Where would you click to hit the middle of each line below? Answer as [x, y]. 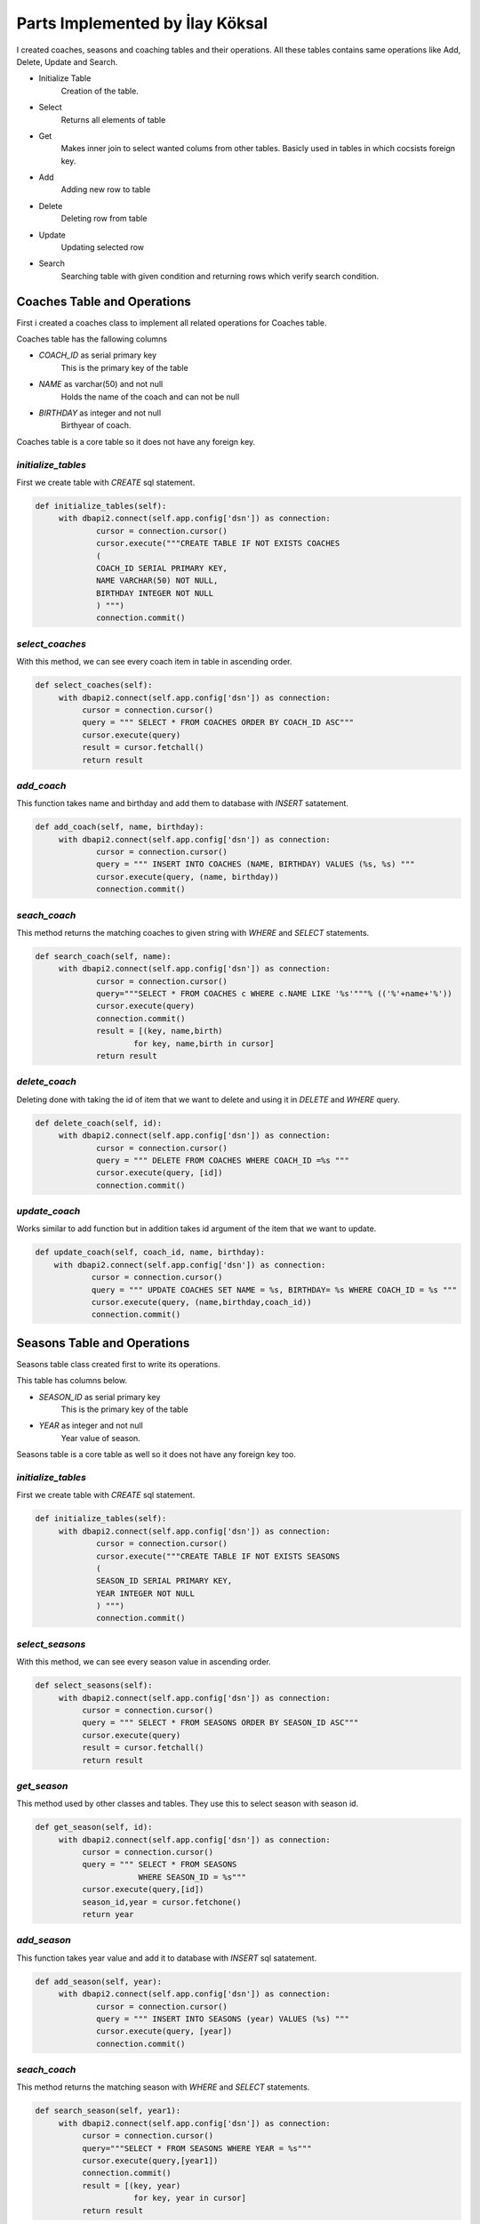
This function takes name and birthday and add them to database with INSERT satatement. [182, 803]
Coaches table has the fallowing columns [92, 339]
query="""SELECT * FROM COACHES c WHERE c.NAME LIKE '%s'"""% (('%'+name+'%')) [274, 994]
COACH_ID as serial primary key [98, 355]
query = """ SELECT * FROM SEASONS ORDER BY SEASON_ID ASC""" [220, 1723]
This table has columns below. [72, 1381]
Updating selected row [103, 247]
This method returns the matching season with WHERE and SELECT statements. [163, 2087]
